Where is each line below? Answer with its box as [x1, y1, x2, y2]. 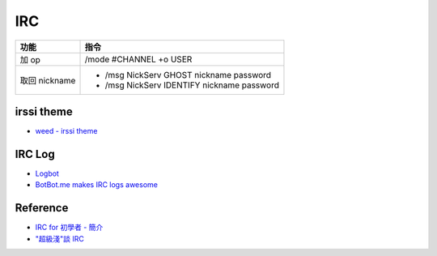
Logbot [35, 169, 60, 178]
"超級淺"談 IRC [35, 233, 84, 243]
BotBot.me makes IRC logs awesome [35, 180, 158, 190]
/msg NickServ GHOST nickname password [104, 69, 271, 80]
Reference [15, 201, 69, 215]
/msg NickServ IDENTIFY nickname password [104, 79, 279, 91]
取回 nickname [19, 75, 76, 86]
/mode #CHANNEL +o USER [84, 53, 193, 65]
